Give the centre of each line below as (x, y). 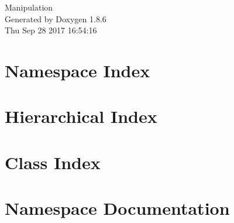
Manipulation (29, 7)
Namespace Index (78, 70)
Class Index (53, 162)
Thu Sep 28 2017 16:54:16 (51, 30)
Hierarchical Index (81, 116)
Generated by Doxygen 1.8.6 (56, 18)
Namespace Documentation (117, 208)
